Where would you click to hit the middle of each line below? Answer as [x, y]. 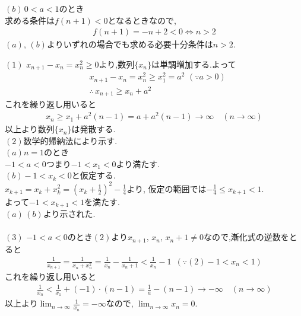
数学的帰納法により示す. [70, 140]
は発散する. [94, 129]
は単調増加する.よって [194, 64]
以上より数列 [30, 129]
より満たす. [138, 163]
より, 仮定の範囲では [167, 188]
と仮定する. [94, 175]
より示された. [69, 214]
